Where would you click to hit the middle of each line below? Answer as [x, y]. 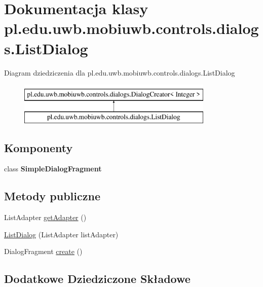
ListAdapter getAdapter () [45, 217]
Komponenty [39, 147]
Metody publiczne [52, 196]
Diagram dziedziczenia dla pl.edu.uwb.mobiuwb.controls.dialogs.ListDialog [120, 72]
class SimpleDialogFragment [53, 169]
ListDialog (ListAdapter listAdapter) [61, 234]
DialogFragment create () [43, 251]
